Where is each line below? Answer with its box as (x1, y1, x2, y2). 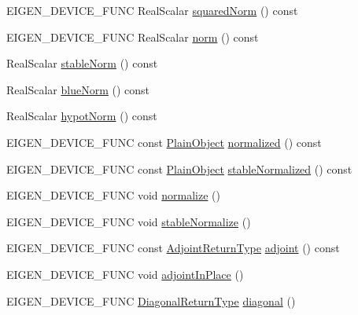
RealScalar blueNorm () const (6, 81, 149, 97)
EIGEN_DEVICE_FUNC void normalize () (6, 187, 221, 203)
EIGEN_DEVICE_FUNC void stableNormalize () (6, 213, 251, 229)
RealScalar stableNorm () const (6, 55, 158, 71)
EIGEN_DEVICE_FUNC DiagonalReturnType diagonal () (6, 292, 296, 309)
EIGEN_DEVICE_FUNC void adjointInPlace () (6, 266, 244, 282)
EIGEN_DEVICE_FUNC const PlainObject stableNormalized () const (6, 160, 352, 177)
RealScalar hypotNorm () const (6, 108, 157, 124)
